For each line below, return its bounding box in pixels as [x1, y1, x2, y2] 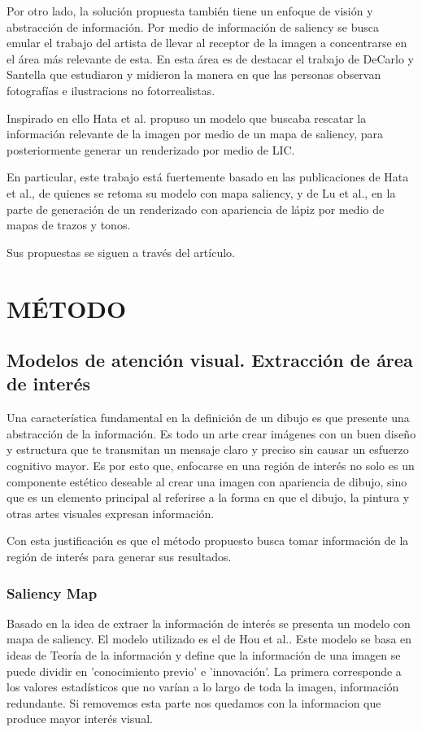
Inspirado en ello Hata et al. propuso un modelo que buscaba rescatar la [7, 109, 367, 126]
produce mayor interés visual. [7, 710, 153, 727]
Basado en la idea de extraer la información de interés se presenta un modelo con [7, 614, 411, 631]
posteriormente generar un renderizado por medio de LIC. [7, 141, 295, 158]
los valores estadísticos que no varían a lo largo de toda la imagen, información [7, 678, 399, 695]
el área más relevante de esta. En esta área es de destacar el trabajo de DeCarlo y [7, 50, 415, 67]
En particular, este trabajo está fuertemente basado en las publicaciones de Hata [7, 168, 409, 185]
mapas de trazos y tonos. [7, 216, 131, 233]
